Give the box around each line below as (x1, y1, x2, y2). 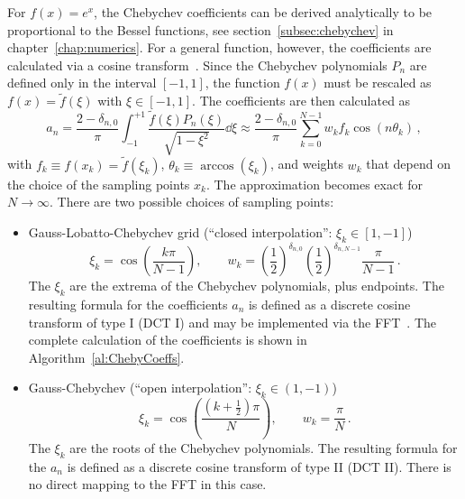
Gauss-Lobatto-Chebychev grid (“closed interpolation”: (28, 222, 333, 241)
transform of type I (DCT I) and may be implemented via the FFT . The (28, 312, 437, 331)
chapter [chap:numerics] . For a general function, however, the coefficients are (7, 38, 432, 57)
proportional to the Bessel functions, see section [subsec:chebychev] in (7, 20, 394, 39)
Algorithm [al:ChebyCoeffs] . (28, 347, 185, 366)
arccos (200, 159, 234, 172)
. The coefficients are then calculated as (192, 91, 411, 110)
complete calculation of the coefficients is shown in (28, 330, 307, 349)
